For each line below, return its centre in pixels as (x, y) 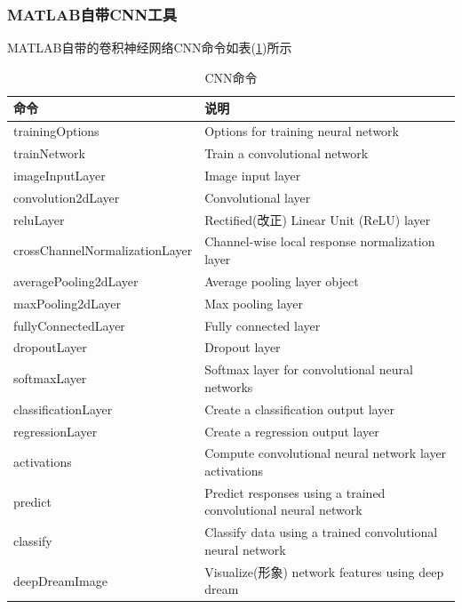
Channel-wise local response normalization (320, 241)
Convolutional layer (258, 197)
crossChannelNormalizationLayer (103, 250)
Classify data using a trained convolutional (321, 532)
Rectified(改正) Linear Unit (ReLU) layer (318, 219)
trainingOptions (56, 131)
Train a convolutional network (287, 153)
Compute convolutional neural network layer (326, 453)
